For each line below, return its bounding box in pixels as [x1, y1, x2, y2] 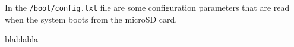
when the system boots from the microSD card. [5, 12, 178, 25]
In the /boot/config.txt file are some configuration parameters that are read [5, 1, 290, 13]
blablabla [5, 33, 39, 45]
